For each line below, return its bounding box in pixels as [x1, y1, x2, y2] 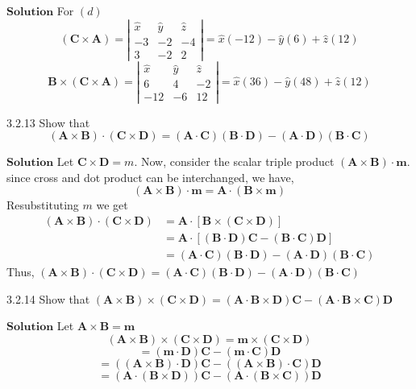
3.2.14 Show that [6, 290, 90, 307]
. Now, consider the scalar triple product [134, 153, 335, 170]
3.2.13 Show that [6, 114, 90, 130]
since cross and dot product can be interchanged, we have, [6, 168, 294, 185]
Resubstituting [6, 197, 79, 213]
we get [96, 197, 128, 213]
